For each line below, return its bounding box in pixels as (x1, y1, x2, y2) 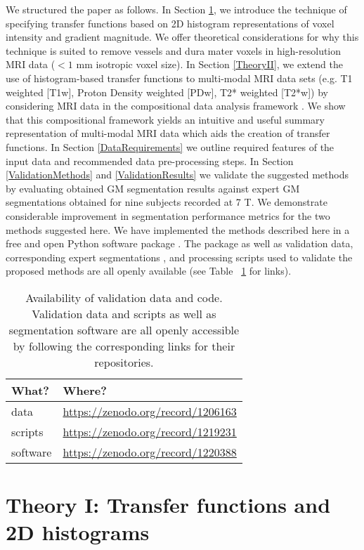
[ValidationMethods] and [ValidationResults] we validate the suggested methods (6, 167, 349, 182)
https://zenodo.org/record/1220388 (63, 443, 237, 460)
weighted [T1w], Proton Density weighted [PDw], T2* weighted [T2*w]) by (6, 84, 328, 99)
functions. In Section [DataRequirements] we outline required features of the (6, 139, 334, 154)
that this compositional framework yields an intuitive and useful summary (6, 112, 325, 126)
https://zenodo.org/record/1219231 (63, 423, 237, 440)
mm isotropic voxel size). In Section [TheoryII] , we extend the (76, 57, 343, 72)
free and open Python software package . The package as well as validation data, (6, 236, 353, 251)
